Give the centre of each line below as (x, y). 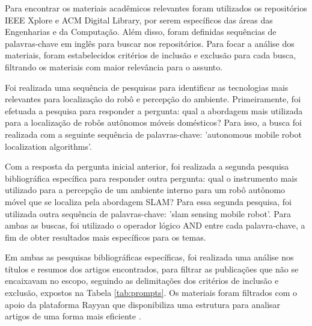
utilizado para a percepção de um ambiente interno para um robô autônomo (145, 190)
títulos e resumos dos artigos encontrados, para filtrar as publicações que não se (152, 269)
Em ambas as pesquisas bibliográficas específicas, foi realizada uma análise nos (149, 257)
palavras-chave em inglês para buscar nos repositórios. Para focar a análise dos (150, 43)
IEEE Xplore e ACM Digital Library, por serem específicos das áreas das (139, 20)
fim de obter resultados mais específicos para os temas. (106, 237)
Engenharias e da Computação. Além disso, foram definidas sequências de (141, 32)
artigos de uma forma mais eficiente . (73, 316)
